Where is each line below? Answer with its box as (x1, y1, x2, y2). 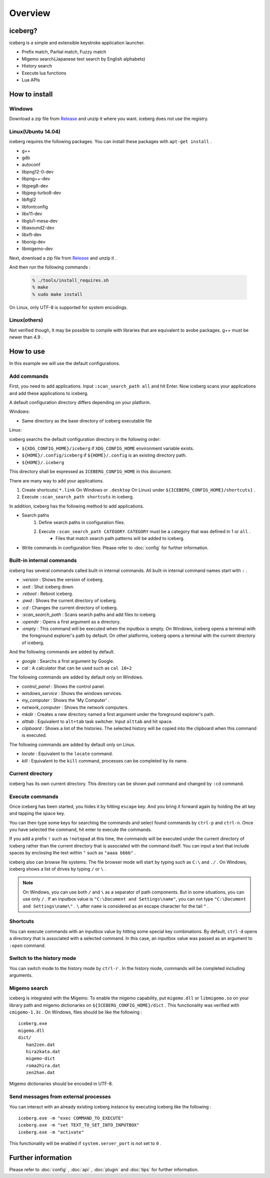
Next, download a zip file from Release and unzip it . (9, 255, 117, 261)
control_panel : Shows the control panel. (21, 683, 105, 689)
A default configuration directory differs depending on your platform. (9, 399, 151, 405)
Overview (9, 7, 50, 18)
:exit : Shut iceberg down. (21, 583, 74, 589)
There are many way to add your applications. (9, 477, 104, 483)
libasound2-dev (21, 225, 54, 230)
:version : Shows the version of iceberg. (21, 576, 104, 582)
